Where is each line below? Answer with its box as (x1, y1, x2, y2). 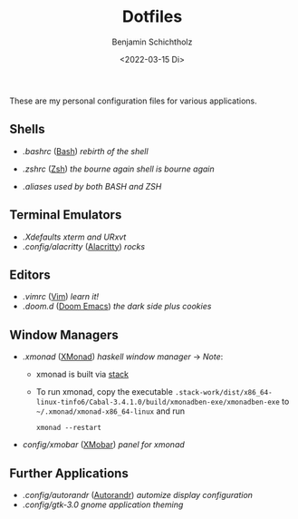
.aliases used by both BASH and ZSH (22, 181, 162, 191)
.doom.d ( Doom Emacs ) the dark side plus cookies (22, 301, 212, 312)
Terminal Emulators (9, 207, 122, 223)
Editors (9, 267, 52, 282)
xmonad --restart (35, 424, 102, 433)
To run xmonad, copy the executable (35, 387, 174, 397)
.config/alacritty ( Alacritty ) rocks (22, 240, 146, 251)
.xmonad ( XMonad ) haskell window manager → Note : (22, 351, 224, 362)
